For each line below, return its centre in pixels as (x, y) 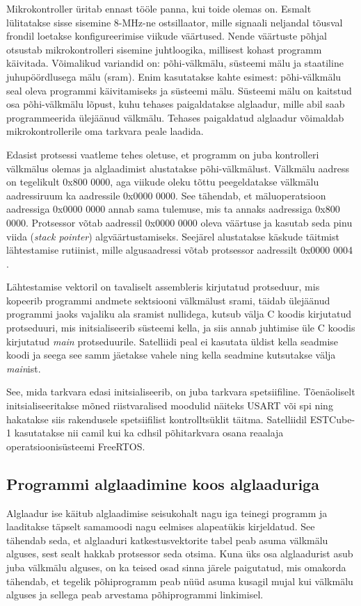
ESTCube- (332, 419)
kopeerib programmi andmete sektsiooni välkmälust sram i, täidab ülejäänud (168, 300)
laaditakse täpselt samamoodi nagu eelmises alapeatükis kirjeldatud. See (161, 526)
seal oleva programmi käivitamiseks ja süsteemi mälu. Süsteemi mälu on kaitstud (179, 90)
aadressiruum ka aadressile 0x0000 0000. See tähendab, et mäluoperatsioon (166, 195)
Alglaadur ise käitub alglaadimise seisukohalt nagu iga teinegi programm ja (167, 513)
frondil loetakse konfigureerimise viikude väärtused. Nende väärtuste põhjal (167, 36)
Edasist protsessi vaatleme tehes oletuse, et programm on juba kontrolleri (163, 154)
